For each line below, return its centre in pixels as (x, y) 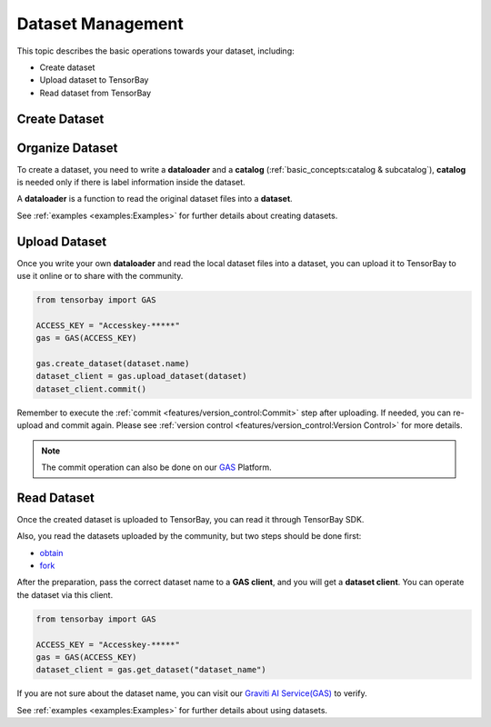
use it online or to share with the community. (100, 276)
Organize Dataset (67, 148)
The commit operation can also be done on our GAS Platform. (156, 467)
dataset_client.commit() (91, 389)
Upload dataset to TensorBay (94, 80)
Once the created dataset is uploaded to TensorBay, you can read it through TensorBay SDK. (190, 519)
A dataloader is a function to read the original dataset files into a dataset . (155, 199)
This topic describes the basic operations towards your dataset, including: (155, 51)
